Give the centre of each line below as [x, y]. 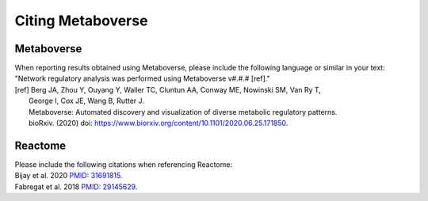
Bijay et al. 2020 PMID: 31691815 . [69, 176]
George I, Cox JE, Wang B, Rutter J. [86, 101]
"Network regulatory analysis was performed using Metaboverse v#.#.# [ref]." [142, 78]
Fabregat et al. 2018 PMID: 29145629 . [76, 187]
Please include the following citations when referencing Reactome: [124, 164]
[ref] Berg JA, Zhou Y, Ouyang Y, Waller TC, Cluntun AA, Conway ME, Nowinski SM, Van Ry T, [168, 89]
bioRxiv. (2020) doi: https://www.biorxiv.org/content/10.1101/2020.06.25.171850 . [159, 123]
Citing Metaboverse [81, 21]
